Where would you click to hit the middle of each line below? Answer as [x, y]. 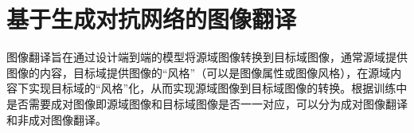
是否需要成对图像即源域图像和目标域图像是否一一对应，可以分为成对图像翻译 [207, 103]
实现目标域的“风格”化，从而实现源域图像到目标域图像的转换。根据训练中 [218, 88]
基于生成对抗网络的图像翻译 [152, 19]
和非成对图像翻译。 [57, 119]
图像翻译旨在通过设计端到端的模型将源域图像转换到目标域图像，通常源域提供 [207, 57]
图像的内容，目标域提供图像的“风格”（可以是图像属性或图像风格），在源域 [199, 72]
